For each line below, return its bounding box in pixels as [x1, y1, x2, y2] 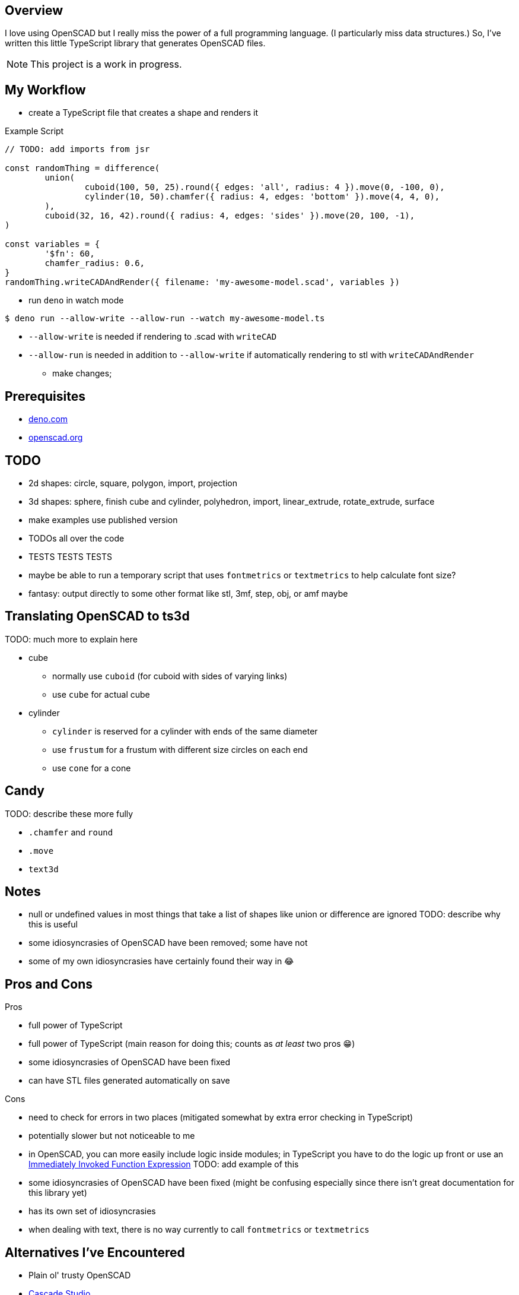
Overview [5, 3, 63, 18]
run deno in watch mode [28, 295, 124, 306]
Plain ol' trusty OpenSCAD [28, 1270, 131, 1281]
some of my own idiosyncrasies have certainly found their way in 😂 [28, 956, 294, 967]
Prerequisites [5, 388, 85, 404]
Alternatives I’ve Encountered [5, 1245, 185, 1260]
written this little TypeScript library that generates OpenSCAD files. [5, 38, 266, 49]
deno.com [28, 414, 68, 425]
